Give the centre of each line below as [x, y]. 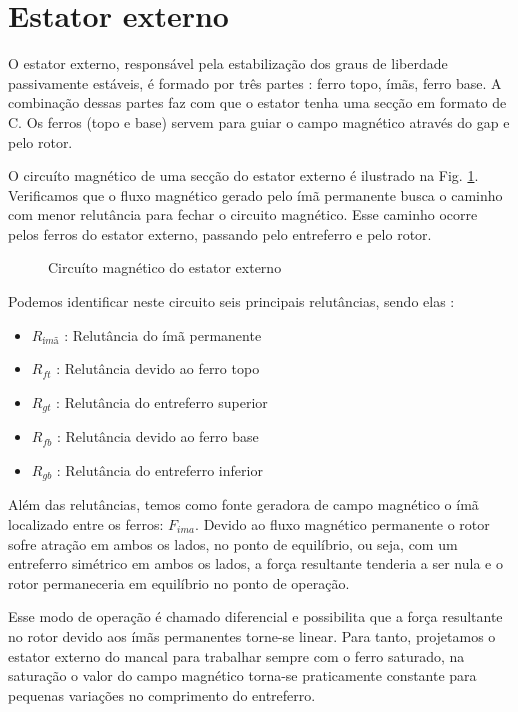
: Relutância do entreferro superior [162, 401]
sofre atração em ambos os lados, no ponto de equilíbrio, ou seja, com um [233, 543]
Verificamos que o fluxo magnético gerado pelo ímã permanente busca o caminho [255, 194]
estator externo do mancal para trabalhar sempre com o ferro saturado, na [236, 655]
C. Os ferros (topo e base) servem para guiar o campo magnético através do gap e [259, 121]
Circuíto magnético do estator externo [165, 267]
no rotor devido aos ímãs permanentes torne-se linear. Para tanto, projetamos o [252, 635]
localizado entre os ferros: [86, 523]
